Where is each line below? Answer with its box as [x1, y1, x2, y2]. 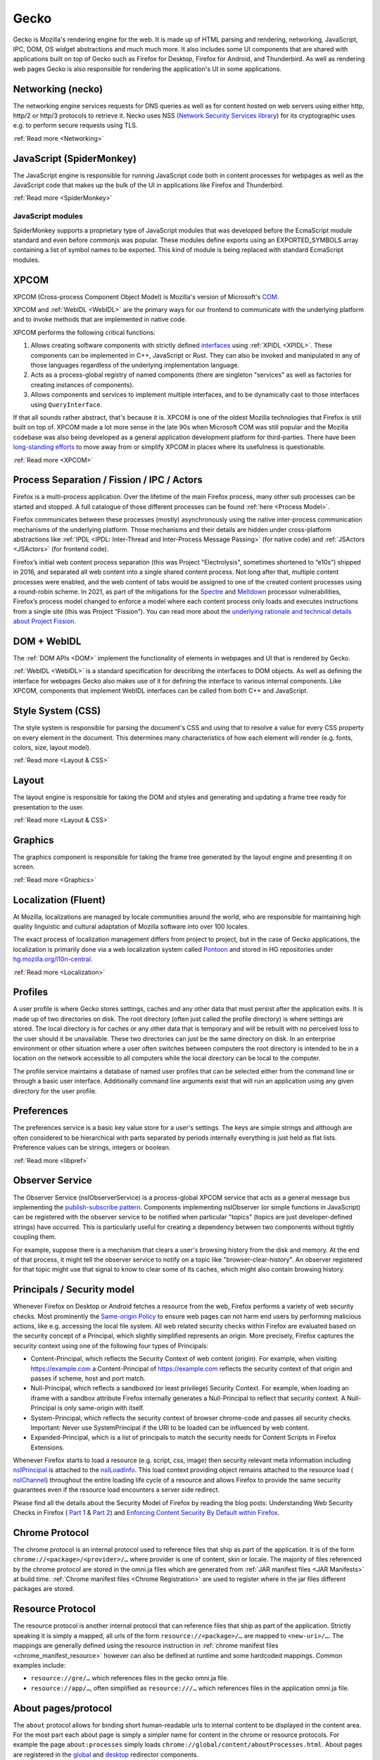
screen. [13, 862, 35, 871]
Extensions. [30, 1443, 65, 1452]
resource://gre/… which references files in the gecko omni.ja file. [30, 1674, 229, 1683]
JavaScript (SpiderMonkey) [13, 152, 137, 165]
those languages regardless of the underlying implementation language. [30, 361, 239, 370]
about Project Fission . [13, 617, 77, 626]
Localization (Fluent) [13, 894, 106, 906]
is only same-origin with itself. [57, 1404, 145, 1412]
